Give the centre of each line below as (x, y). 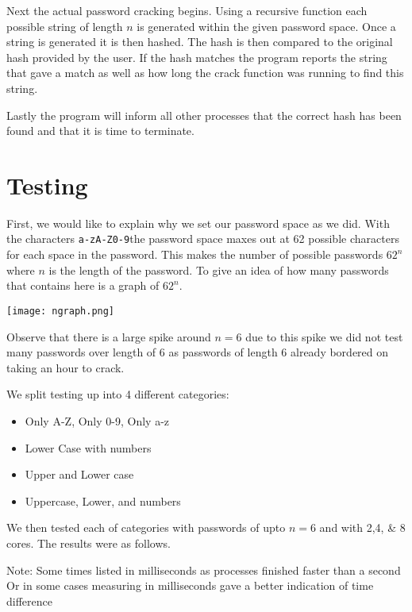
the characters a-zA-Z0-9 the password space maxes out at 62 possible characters (203, 239)
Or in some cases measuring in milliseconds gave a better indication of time (190, 585)
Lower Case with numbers (88, 447)
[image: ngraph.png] (61, 311)
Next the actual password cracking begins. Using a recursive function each (187, 10)
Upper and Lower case (79, 474)
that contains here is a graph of (83, 285)
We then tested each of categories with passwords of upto (146, 527)
